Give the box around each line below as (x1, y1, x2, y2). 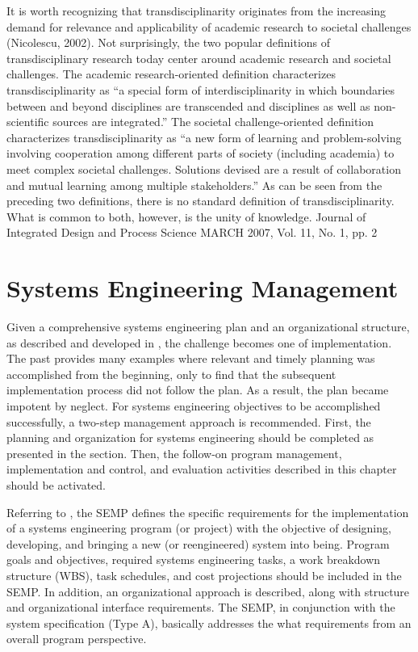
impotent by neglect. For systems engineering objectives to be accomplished (6, 398, 381, 414)
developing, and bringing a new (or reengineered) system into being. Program (6, 535, 390, 552)
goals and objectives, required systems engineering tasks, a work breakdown (6, 551, 381, 568)
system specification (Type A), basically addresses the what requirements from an (6, 614, 412, 631)
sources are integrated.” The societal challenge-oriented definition (52, 113, 374, 130)
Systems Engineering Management (6, 271, 399, 305)
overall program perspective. (6, 630, 147, 647)
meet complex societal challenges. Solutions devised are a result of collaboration (6, 160, 401, 177)
